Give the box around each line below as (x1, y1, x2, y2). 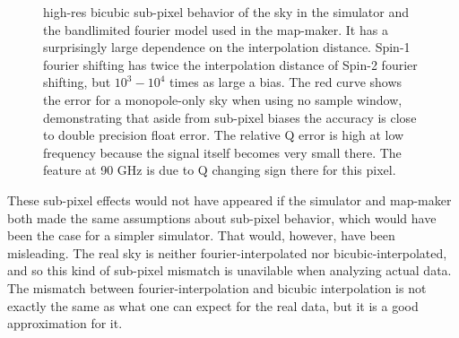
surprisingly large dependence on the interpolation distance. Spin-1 (43, 38, 411, 56)
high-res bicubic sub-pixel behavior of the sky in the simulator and (43, 3, 410, 21)
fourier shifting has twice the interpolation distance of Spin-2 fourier (43, 55, 418, 74)
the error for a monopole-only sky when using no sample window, (43, 90, 403, 108)
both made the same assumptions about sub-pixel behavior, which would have (7, 208, 437, 227)
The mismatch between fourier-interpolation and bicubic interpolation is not (7, 278, 427, 297)
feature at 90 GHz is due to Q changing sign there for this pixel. (43, 160, 396, 179)
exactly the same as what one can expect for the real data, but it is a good (7, 296, 419, 315)
